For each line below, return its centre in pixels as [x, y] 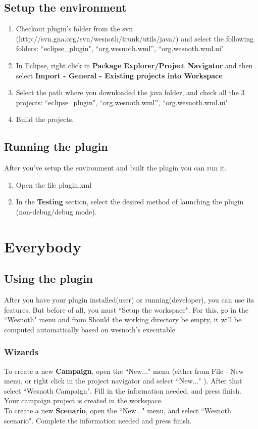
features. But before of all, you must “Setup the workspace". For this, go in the [126, 309]
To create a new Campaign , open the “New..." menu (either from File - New [124, 371]
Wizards [21, 352]
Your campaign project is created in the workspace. [84, 400]
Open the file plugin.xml [54, 184]
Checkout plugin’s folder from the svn [74, 29]
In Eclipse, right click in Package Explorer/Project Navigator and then [134, 65]
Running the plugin [56, 146]
